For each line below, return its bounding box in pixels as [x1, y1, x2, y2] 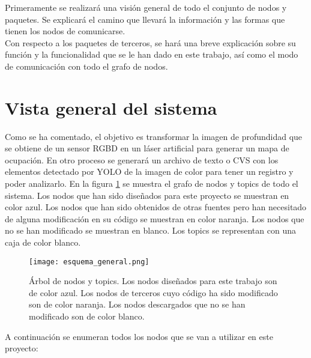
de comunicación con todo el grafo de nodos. [5, 59, 168, 72]
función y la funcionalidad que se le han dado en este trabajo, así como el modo [5, 48, 298, 61]
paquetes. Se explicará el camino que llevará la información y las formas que [5, 13, 285, 25]
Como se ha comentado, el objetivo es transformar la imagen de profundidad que [5, 130, 303, 142]
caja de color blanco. [5, 236, 81, 249]
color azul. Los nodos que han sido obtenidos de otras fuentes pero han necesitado [5, 201, 307, 213]
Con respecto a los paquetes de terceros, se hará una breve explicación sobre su [5, 36, 296, 49]
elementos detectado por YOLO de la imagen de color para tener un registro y [5, 165, 294, 178]
